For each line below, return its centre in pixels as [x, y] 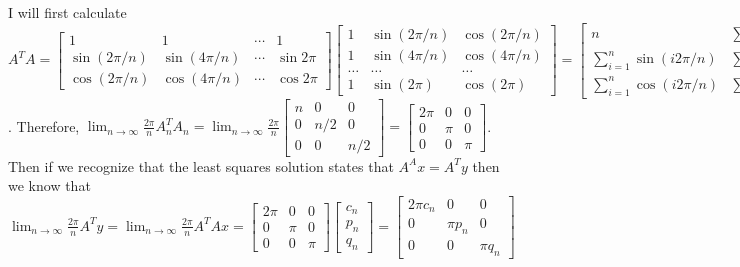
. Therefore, [44, 125]
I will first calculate [67, 12]
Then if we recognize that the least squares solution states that [201, 165]
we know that [49, 185]
